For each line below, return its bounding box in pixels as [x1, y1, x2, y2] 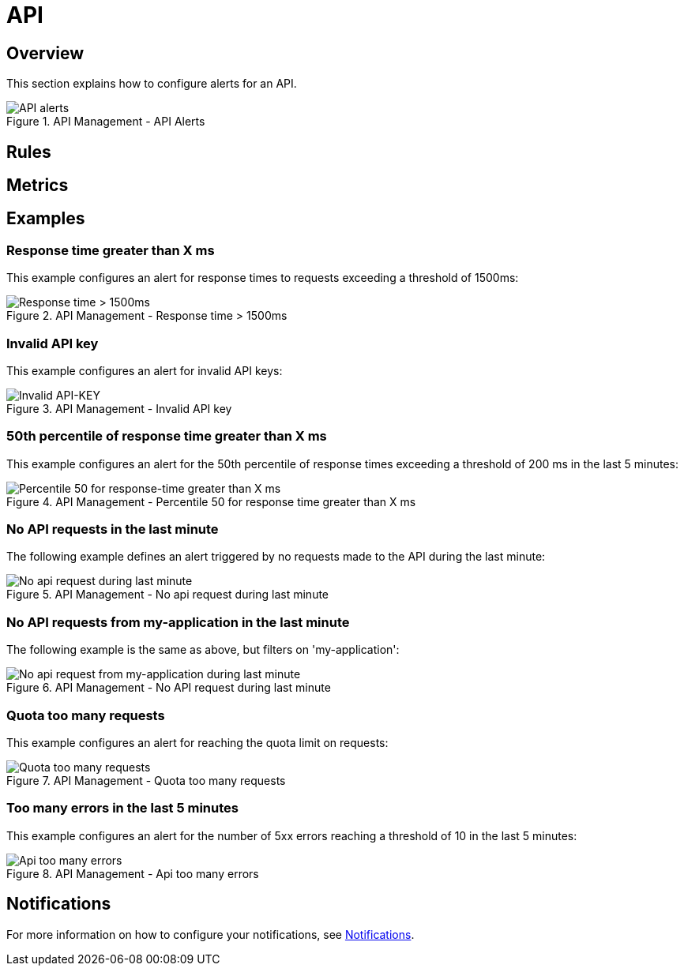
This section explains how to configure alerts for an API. [6, 77, 297, 91]
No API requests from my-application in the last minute [6, 614, 350, 630]
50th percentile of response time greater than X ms [6, 428, 327, 445]
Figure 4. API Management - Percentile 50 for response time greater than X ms [6, 494, 416, 509]
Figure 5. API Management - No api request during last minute [6, 587, 329, 602]
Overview [6, 43, 85, 63]
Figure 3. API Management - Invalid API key [6, 401, 232, 415]
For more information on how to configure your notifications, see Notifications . [6, 927, 415, 941]
